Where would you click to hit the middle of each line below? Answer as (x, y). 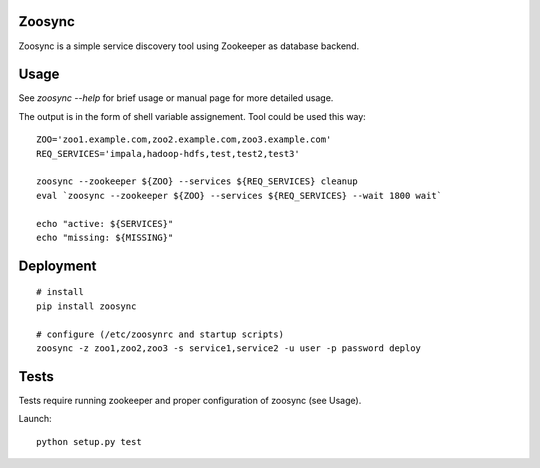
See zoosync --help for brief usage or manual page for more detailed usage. (176, 98)
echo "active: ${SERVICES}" (105, 223)
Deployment (57, 265)
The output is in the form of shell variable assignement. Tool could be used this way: (192, 116)
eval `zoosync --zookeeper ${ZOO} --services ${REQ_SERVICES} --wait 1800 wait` (239, 195)
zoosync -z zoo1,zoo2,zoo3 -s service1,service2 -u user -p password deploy (229, 348)
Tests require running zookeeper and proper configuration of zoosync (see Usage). (190, 400)
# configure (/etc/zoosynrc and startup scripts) (160, 334)
